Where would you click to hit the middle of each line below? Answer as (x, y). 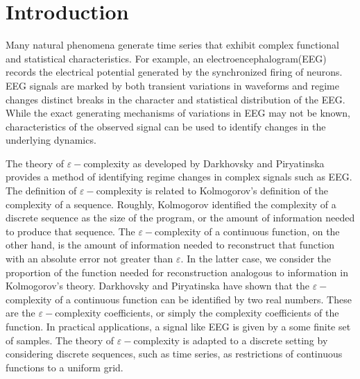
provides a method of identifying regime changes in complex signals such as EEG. (179, 177)
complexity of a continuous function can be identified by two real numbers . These (179, 299)
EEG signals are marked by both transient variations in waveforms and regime (172, 85)
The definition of (41, 191)
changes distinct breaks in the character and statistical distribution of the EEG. (175, 99)
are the (20, 313)
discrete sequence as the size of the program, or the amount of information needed (180, 218)
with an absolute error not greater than (89, 259)
